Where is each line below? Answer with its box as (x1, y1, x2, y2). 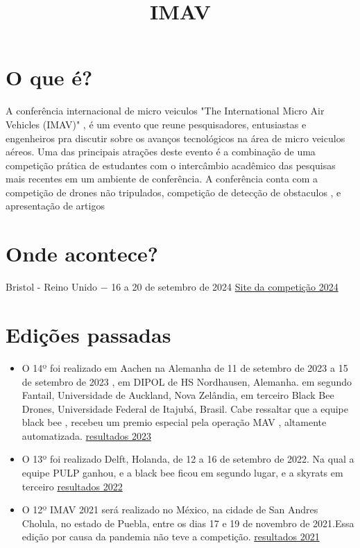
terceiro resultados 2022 (22, 479, 123, 493)
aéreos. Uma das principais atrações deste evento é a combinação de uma (6, 144, 316, 159)
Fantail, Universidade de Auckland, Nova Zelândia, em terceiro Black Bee (22, 388, 334, 402)
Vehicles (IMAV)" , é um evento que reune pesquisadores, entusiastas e (6, 117, 307, 131)
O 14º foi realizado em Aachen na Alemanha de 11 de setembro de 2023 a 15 (22, 360, 348, 375)
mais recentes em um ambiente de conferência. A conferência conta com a (6, 171, 318, 186)
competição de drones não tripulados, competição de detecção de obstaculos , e (6, 185, 341, 199)
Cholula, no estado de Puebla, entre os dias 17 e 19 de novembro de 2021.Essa (22, 515, 354, 530)
